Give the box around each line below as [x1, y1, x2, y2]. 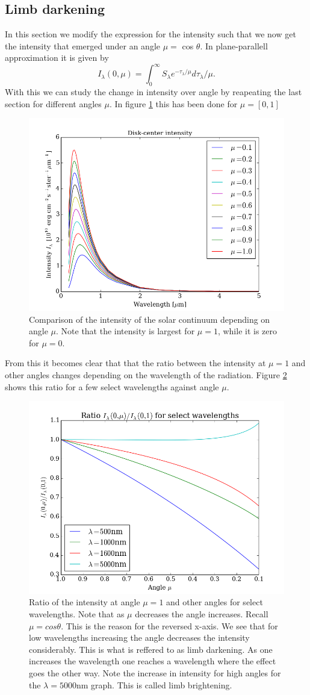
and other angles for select [166, 596, 263, 608]
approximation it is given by [5, 51, 109, 64]
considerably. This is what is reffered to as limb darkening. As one [29, 643, 273, 655]
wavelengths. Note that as [29, 607, 125, 620]
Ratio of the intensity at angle [29, 596, 140, 608]
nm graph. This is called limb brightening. [76, 678, 232, 691]
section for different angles [5, 97, 102, 110]
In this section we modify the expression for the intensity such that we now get [5, 28, 296, 40]
